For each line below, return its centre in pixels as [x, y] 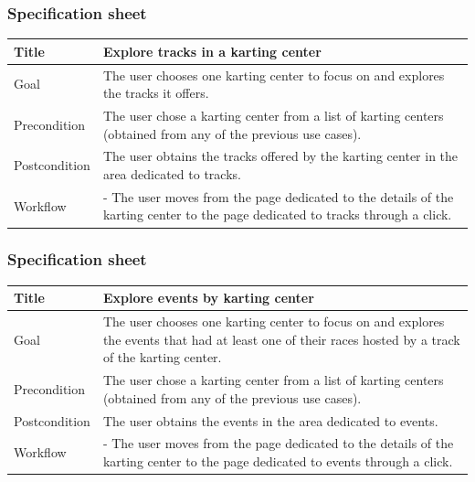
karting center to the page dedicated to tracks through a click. [277, 214]
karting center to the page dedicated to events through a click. [278, 461]
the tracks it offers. [156, 93]
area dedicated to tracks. [172, 174]
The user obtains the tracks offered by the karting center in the [280, 156]
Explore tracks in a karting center [212, 51]
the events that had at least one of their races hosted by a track [281, 339]
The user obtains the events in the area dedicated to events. [270, 420]
